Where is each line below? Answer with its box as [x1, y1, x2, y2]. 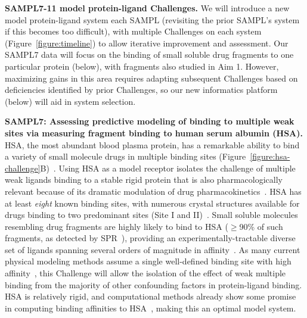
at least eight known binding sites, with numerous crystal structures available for [5, 197, 300, 209]
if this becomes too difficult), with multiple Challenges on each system [5, 25, 262, 38]
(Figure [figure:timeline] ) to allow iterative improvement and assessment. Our [5, 36, 289, 49]
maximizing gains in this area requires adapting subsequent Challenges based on [5, 71, 298, 84]
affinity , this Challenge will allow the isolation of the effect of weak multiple [5, 267, 286, 279]
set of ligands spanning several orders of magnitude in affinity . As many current [5, 243, 300, 255]
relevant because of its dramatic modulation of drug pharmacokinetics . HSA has [5, 185, 302, 197]
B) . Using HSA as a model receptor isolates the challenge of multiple [40, 161, 296, 174]
